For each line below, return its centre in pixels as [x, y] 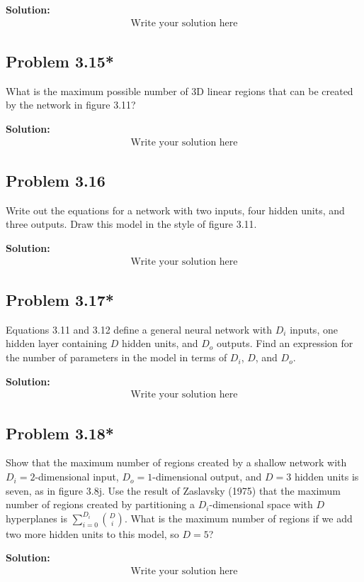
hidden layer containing [57, 343]
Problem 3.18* [60, 433]
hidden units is [326, 477]
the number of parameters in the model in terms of [116, 357]
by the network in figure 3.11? [71, 105]
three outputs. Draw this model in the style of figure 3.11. [131, 224]
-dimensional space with [261, 504]
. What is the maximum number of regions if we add [238, 518]
